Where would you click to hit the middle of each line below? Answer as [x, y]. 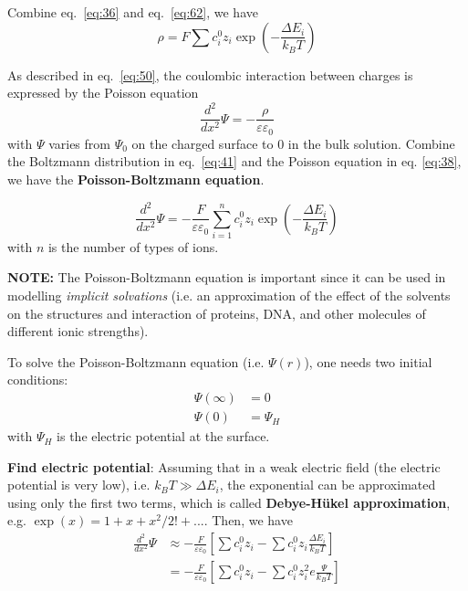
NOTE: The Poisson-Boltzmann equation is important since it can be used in [227, 277]
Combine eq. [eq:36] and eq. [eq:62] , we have [133, 12]
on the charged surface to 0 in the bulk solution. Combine [293, 143]
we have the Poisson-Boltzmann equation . [136, 179]
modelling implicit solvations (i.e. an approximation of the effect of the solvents [229, 295]
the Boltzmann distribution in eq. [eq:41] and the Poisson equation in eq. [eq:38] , [234, 161]
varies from [79, 143]
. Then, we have [248, 520]
